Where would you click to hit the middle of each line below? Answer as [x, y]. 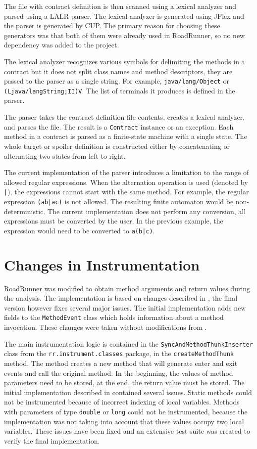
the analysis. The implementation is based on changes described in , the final [121, 298]
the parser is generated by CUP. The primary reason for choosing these [112, 25]
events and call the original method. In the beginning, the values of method [119, 373]
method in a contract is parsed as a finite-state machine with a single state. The [126, 136]
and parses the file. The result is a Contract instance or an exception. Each [119, 126]
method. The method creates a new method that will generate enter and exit [121, 363]
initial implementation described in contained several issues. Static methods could [128, 392]
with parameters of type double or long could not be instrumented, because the [126, 411]
